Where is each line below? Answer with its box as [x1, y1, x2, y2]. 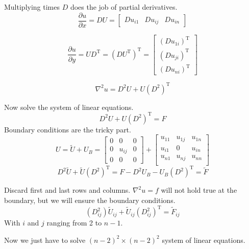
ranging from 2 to [46, 217, 102, 228]
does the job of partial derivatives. [70, 2, 178, 12]
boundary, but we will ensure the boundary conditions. [4, 195, 176, 206]
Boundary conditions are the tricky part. [4, 124, 131, 134]
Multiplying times [4, 2, 60, 12]
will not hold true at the [161, 185, 237, 195]
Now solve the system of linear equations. [4, 101, 134, 112]
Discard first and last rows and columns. [4, 185, 131, 195]
